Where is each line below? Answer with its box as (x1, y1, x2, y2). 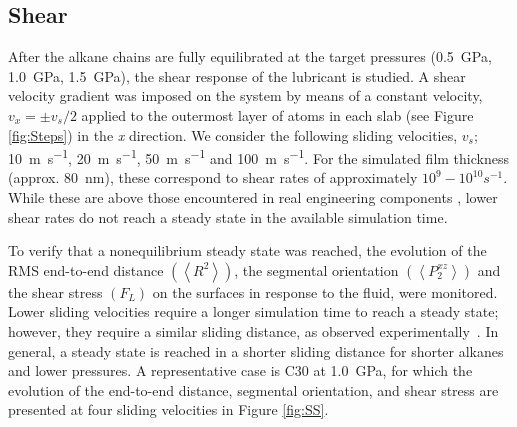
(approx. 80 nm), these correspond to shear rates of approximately (8, 167, 418, 188)
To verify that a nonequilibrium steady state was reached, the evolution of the (8, 240, 487, 261)
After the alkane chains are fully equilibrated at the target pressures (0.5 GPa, (8, 46, 492, 67)
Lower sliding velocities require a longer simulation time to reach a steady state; (8, 301, 499, 322)
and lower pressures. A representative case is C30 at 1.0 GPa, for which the (8, 360, 473, 381)
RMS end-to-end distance (8, 259, 164, 280)
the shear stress (8, 281, 103, 302)
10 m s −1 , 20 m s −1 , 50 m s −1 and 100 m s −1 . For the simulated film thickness (8, 145, 509, 168)
